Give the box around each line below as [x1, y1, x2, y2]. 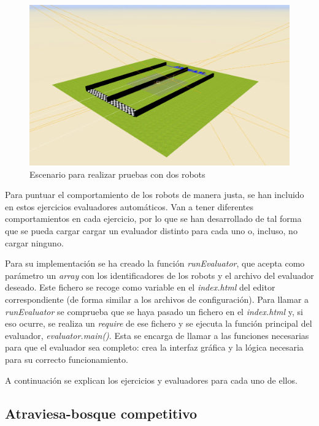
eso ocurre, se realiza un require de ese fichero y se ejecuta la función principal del [5, 317, 312, 330]
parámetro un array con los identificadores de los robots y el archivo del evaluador [5, 268, 314, 281]
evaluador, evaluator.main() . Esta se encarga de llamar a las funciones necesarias [5, 329, 309, 341]
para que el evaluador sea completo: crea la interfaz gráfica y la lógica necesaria [5, 341, 304, 354]
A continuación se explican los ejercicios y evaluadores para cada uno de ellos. [5, 373, 298, 386]
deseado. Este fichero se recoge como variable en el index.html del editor [5, 281, 275, 294]
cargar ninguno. [5, 236, 64, 249]
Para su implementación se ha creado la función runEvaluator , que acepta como [5, 257, 305, 270]
